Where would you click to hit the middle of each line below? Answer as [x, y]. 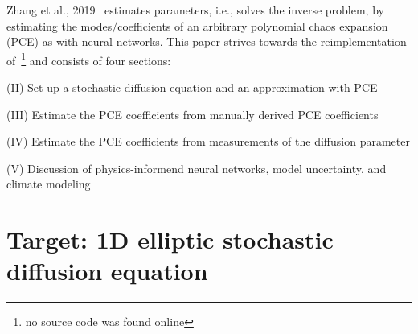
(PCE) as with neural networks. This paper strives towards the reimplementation [207, 41]
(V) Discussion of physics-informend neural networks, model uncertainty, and [197, 168]
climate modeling [49, 184]
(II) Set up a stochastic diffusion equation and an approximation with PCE [192, 87]
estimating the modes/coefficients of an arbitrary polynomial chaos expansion [197, 25]
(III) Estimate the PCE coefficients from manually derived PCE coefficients [193, 114]
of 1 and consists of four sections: [89, 59]
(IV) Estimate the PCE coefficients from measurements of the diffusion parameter [208, 141]
